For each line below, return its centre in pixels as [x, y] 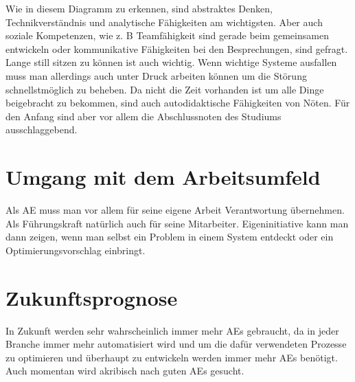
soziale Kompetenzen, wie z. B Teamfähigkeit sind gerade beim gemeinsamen [167, 35]
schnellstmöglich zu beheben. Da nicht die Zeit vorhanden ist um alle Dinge [165, 89]
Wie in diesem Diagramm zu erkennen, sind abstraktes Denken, [139, 8]
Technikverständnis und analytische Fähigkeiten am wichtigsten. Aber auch [164, 22]
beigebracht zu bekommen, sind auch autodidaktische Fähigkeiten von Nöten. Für [178, 103]
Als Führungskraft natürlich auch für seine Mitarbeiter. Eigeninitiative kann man [177, 223]
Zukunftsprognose [92, 297]
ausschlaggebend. [42, 130]
